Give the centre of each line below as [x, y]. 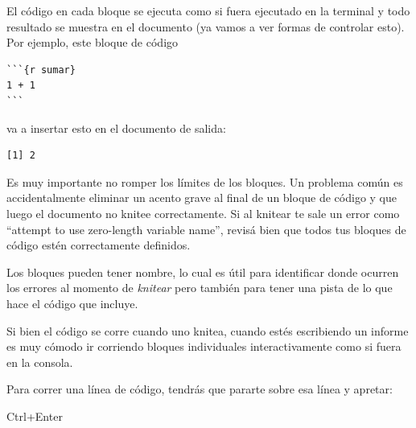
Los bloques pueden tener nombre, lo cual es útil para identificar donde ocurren [203, 272]
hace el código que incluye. [72, 303]
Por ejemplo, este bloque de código [93, 42]
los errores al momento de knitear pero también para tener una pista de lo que [200, 288]
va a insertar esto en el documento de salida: [116, 128]
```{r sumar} [41, 70]
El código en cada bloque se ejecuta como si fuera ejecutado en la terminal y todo [208, 10]
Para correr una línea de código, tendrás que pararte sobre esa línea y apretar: [200, 389]
